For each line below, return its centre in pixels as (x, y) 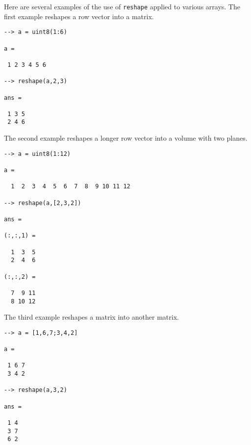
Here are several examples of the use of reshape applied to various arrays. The (122, 6)
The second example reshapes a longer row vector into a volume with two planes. (126, 138)
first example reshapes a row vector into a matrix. (79, 16)
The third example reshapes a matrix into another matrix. (91, 317)
